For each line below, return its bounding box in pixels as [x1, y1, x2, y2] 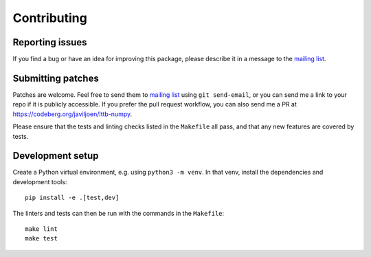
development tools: [12, 177, 67, 186]
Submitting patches [12, 72, 99, 84]
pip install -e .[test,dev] [25, 194, 120, 202]
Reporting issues [12, 36, 87, 48]
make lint [25, 225, 58, 233]
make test [25, 234, 58, 243]
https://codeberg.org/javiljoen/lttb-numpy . [12, 110, 133, 118]
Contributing [12, 10, 87, 25]
